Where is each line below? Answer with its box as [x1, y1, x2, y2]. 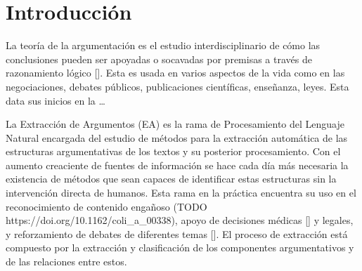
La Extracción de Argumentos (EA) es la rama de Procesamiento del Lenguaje [6, 117, 344, 131]
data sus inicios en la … [6, 93, 105, 107]
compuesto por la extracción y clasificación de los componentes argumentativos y [6, 240, 354, 255]
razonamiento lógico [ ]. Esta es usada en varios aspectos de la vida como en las [6, 65, 345, 80]
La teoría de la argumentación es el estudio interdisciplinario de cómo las [6, 38, 321, 53]
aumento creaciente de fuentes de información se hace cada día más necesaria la [6, 157, 349, 172]
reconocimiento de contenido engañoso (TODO [6, 199, 207, 213]
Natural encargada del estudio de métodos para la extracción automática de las [6, 130, 348, 145]
